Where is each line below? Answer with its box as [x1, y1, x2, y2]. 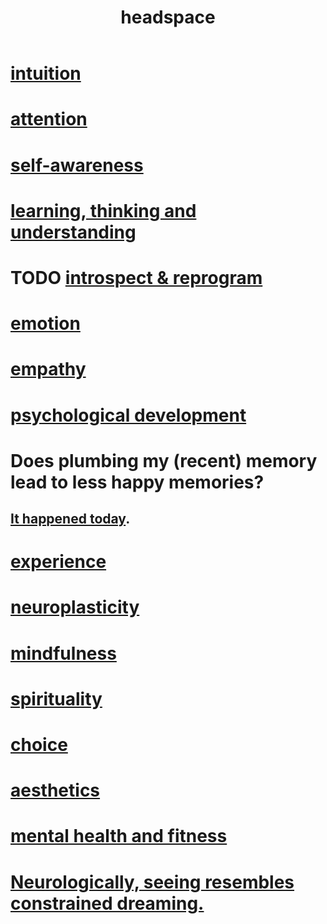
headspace [120, 6, 216, 29]
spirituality [10, 687, 103, 710]
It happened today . [10, 511, 131, 528]
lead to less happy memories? [10, 471, 265, 493]
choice [10, 734, 68, 756]
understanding [10, 221, 137, 243]
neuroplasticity [10, 596, 140, 619]
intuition [10, 62, 82, 85]
